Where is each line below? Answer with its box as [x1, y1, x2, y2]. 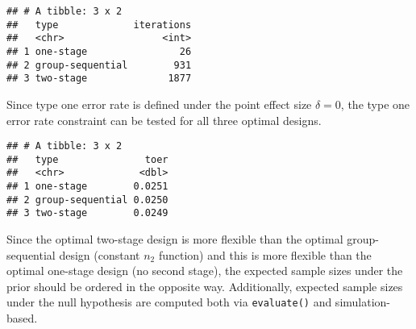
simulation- [335, 294, 390, 310]
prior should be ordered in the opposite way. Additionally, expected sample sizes [6, 277, 403, 294]
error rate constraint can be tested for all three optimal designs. [6, 111, 322, 128]
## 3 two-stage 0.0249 [6, 207, 168, 219]
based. [6, 310, 38, 327]
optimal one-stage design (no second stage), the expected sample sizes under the [6, 262, 403, 279]
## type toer [6, 153, 168, 165]
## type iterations [6, 19, 192, 31]
